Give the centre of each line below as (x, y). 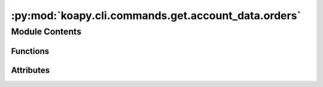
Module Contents (46, 32)
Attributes (31, 70)
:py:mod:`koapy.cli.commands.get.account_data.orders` (156, 15)
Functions (30, 51)
